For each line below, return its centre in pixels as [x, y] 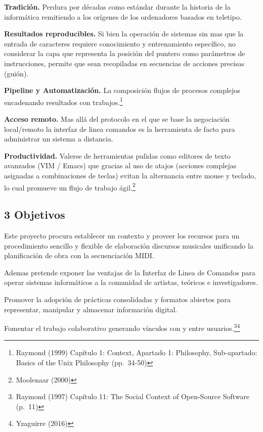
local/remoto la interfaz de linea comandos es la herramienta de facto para [120, 129]
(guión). [16, 73]
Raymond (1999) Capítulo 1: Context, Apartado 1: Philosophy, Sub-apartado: [137, 352]
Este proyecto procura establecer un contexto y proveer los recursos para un [122, 236]
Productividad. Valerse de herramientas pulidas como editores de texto [117, 155]
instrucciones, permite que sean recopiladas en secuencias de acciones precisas [124, 63]
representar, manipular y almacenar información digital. [91, 309]
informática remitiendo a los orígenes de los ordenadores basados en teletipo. [123, 16]
